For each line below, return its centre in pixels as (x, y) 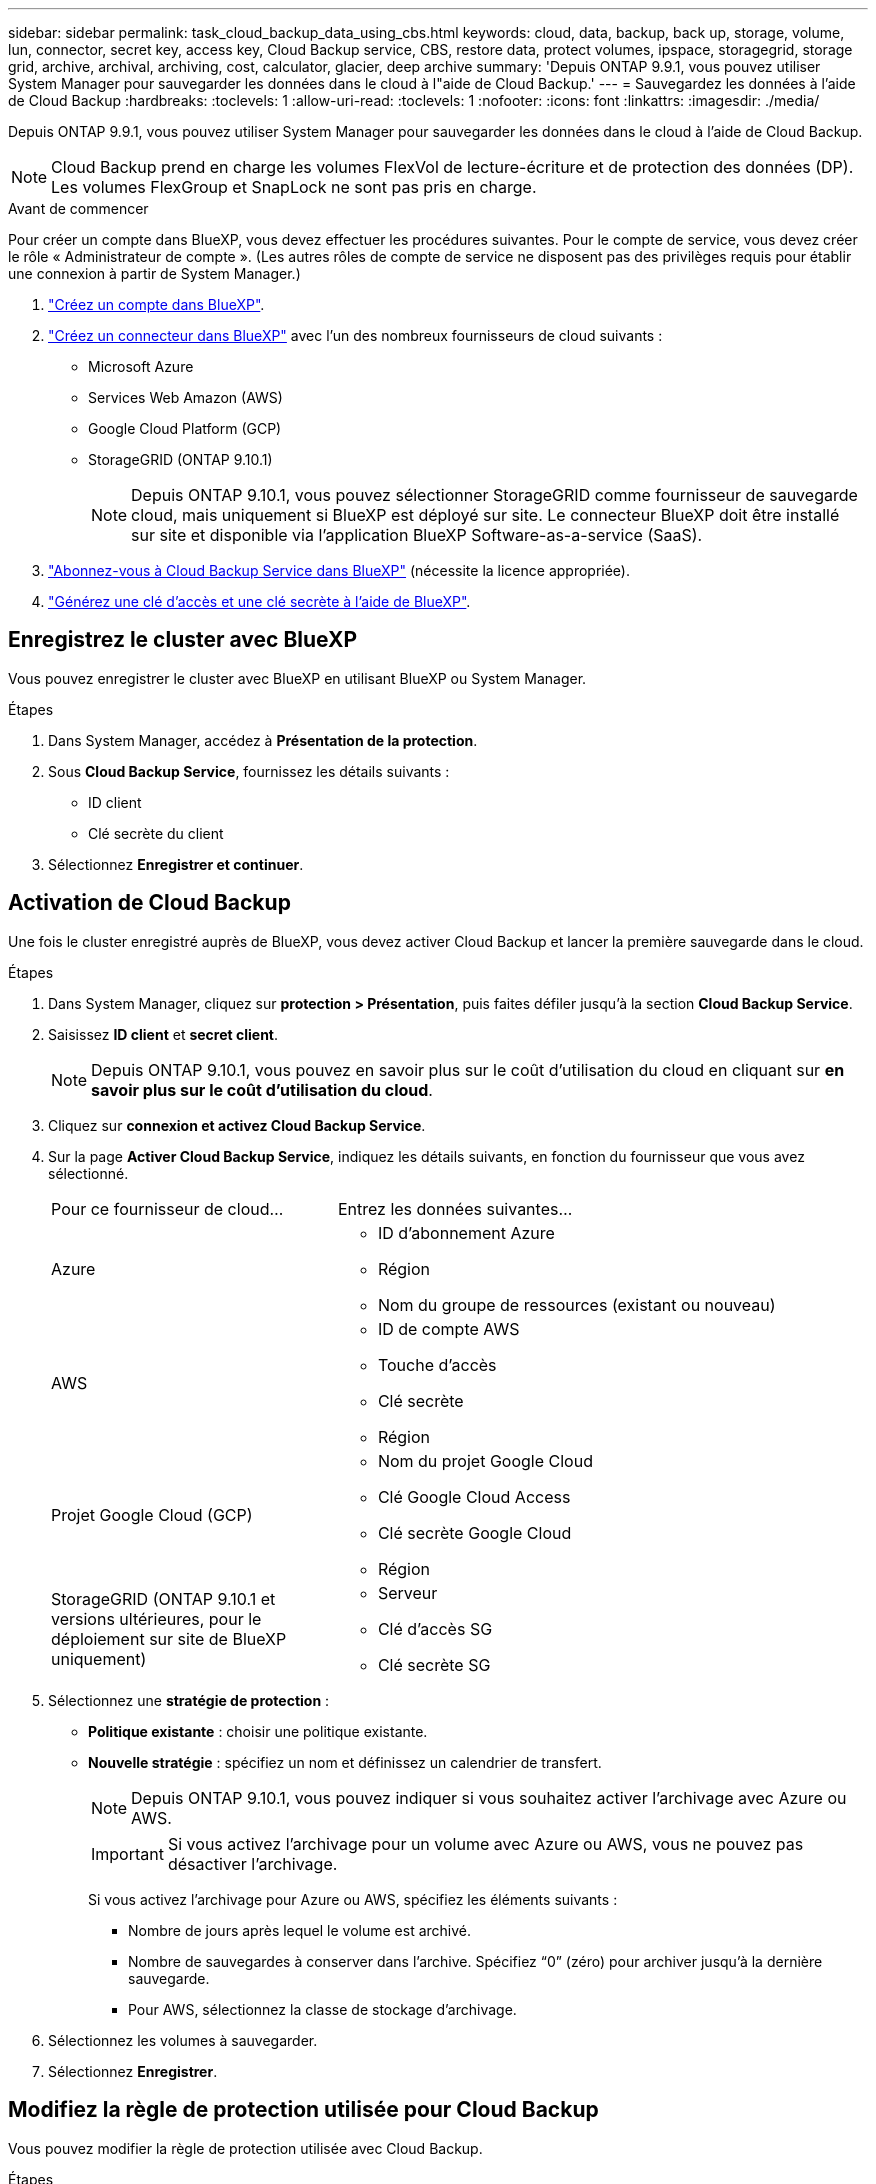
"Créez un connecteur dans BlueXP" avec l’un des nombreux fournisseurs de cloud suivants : (355, 335)
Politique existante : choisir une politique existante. (258, 1731)
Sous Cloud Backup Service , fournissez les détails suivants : (249, 771)
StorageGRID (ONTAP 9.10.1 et (163, 1598)
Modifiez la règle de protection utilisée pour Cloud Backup (303, 2110)
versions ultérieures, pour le (156, 1618)
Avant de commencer (78, 208)
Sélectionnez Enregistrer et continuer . (176, 864)
